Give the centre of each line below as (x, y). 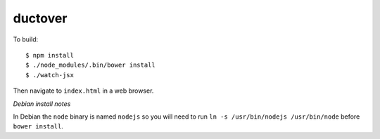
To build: (26, 39)
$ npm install (50, 55)
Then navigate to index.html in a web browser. (83, 91)
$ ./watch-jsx (50, 75)
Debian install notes (42, 104)
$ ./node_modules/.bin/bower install (91, 65)
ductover (40, 18)
